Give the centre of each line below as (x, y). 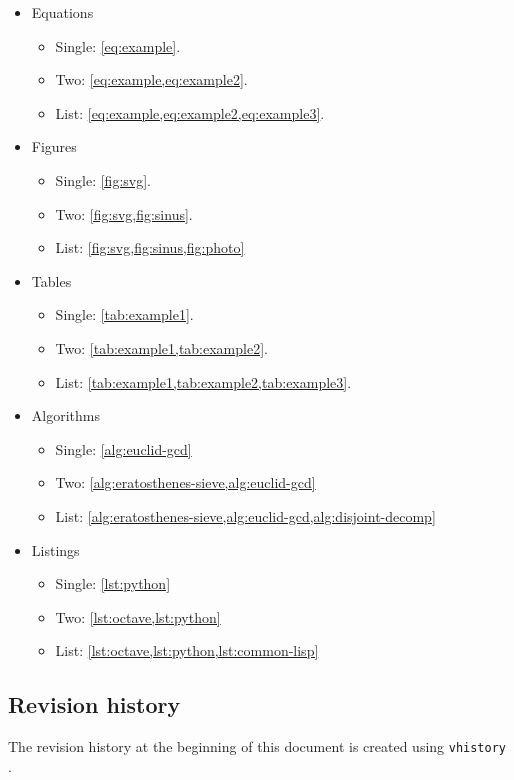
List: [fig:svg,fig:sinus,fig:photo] (150, 247)
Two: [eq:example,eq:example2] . (151, 79)
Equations (62, 12)
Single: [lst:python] (113, 583)
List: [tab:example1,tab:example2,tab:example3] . (203, 381)
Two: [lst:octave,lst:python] (138, 616)
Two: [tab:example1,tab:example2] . (161, 347)
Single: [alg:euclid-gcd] (123, 448)
